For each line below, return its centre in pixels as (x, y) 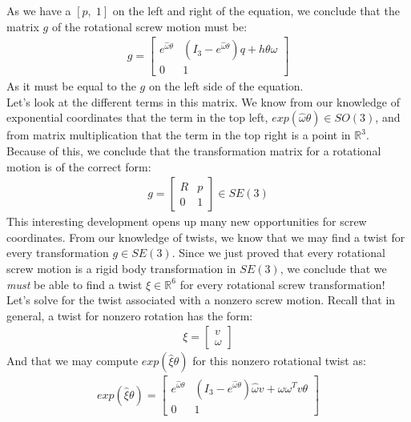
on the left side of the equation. (226, 86)
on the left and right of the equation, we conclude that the (256, 10)
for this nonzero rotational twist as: (279, 361)
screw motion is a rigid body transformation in (121, 269)
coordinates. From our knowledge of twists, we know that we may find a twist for (206, 237)
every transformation (58, 253)
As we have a (39, 10)
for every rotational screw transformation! (282, 284)
